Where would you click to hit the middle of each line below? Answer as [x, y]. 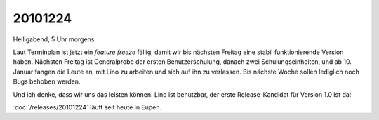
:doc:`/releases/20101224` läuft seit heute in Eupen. [87, 107]
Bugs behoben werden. [47, 81]
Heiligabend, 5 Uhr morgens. [55, 39]
